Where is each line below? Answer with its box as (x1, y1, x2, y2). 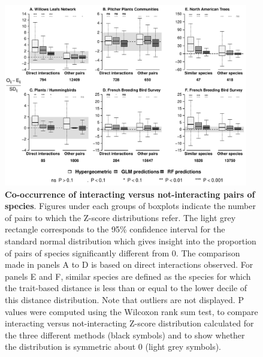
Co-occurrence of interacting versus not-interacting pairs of (5, 187, 255, 200)
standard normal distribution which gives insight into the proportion (5, 235, 256, 247)
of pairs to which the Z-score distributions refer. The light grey (5, 211, 236, 223)
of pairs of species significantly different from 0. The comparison (5, 246, 240, 259)
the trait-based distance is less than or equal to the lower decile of (5, 282, 247, 294)
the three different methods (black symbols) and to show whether (5, 328, 245, 341)
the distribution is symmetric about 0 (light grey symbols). (5, 340, 222, 353)
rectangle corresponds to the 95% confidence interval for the (5, 223, 225, 235)
